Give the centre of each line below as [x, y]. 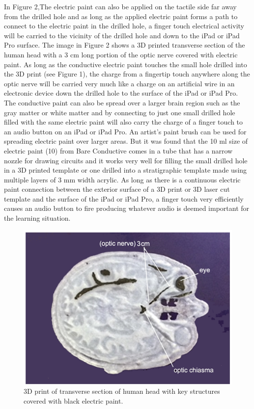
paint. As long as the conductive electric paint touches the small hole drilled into [126, 64]
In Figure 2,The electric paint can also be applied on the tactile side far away [120, 6]
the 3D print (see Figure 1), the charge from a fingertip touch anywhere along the [127, 74]
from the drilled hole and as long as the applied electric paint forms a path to [121, 16]
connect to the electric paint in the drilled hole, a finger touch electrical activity [124, 26]
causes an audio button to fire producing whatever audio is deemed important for [127, 208]
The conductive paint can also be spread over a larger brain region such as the [122, 102]
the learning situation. [37, 218]
